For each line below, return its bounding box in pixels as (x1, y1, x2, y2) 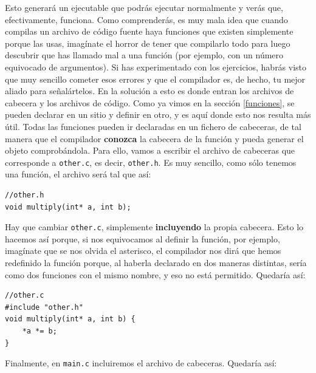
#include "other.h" (5, 303, 83, 312)
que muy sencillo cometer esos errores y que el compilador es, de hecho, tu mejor (5, 72, 306, 85)
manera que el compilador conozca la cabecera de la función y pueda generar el (5, 132, 304, 145)
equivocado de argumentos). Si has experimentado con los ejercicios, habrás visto (5, 60, 307, 73)
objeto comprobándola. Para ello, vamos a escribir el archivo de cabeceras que (5, 144, 295, 157)
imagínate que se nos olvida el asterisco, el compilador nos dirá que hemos (5, 244, 281, 257)
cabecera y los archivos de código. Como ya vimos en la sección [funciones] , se (5, 96, 295, 109)
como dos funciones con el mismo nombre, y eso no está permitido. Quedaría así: (5, 268, 306, 281)
